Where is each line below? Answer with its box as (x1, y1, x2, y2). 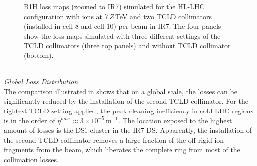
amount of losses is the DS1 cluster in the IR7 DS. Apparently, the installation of (4, 125, 252, 135)
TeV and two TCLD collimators (115, 11, 212, 21)
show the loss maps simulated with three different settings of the (24, 30, 221, 41)
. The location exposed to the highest (118, 115, 232, 125)
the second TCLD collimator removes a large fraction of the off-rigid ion (4, 134, 224, 145)
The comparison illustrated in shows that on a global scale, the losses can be (4, 86, 237, 96)
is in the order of (4, 115, 55, 125)
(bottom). (24, 50, 54, 60)
